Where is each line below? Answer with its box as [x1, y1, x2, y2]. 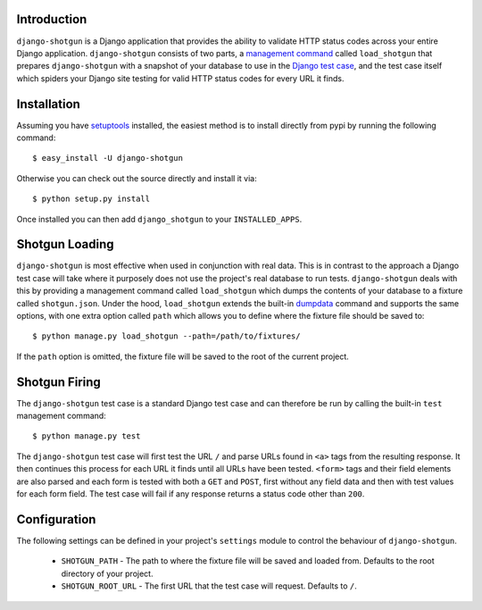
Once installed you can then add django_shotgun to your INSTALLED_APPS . [16, 213, 303, 224]
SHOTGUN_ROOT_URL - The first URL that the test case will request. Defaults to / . [61, 581, 357, 591]
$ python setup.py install [32, 194, 151, 205]
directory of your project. [61, 568, 154, 579]
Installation [16, 96, 80, 112]
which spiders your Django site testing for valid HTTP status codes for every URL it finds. [16, 72, 345, 84]
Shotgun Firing [16, 374, 102, 389]
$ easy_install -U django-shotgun [32, 153, 183, 163]
